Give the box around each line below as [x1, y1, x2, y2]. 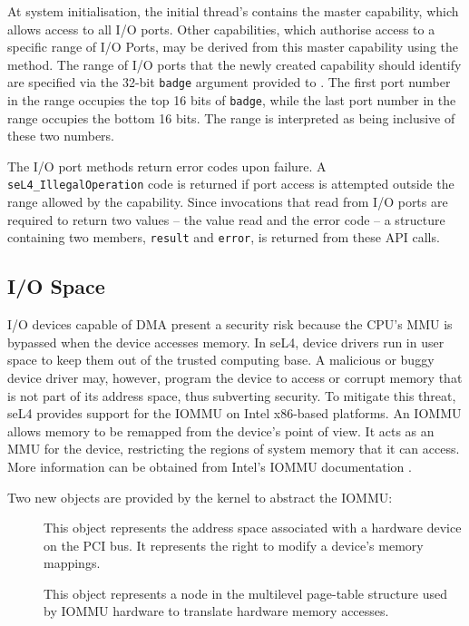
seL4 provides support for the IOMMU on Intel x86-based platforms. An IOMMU [7, 404, 462, 423]
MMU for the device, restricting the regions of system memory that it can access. [7, 439, 460, 458]
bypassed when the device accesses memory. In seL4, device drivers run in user [7, 332, 445, 351]
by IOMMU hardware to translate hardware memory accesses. [44, 602, 389, 621]
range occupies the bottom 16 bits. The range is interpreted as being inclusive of [7, 108, 455, 127]
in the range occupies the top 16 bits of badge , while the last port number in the [7, 91, 456, 110]
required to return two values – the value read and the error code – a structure [7, 210, 445, 229]
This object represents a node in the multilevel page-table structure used [44, 583, 448, 602]
